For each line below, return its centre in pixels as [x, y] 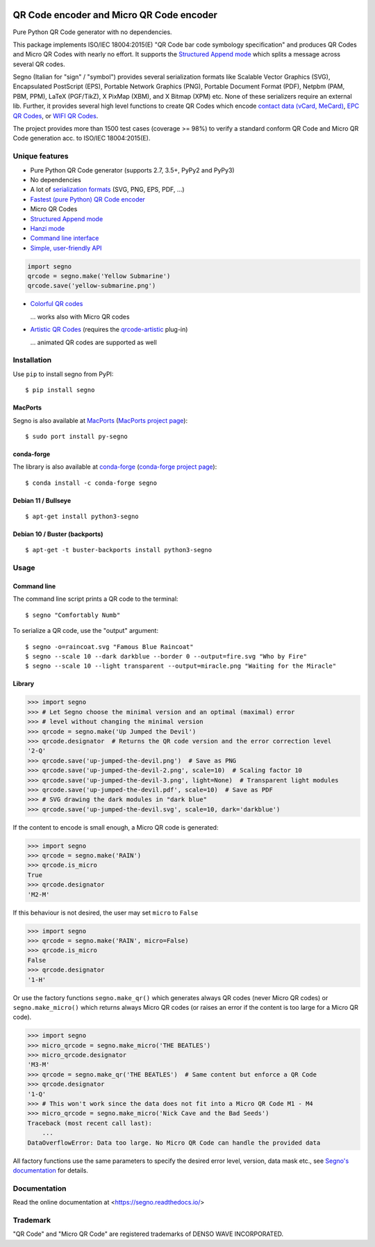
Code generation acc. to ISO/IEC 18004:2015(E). [82, 138]
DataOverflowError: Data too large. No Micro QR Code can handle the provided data [174, 1143]
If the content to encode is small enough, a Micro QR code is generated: [116, 827]
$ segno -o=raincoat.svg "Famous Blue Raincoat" [109, 646]
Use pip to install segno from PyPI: [63, 374]
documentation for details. [50, 1170]
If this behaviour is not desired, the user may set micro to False [106, 912]
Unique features [41, 156]
